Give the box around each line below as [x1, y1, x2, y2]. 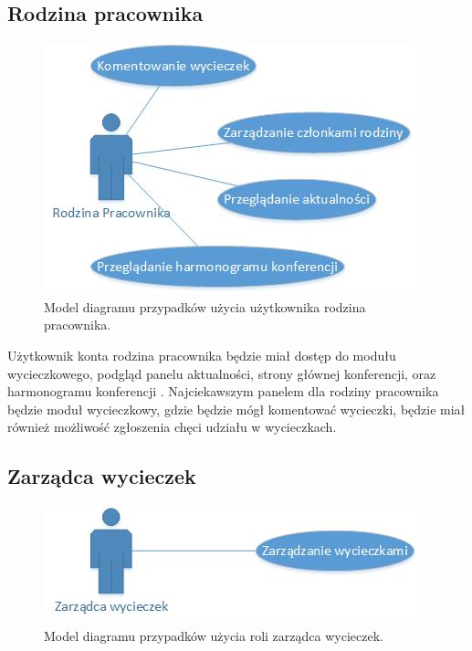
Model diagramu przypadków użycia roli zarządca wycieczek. [44, 625, 383, 645]
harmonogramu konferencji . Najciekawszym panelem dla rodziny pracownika [7, 382, 439, 401]
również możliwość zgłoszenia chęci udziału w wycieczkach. [7, 417, 337, 436]
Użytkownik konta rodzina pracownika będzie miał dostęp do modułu [7, 345, 396, 364]
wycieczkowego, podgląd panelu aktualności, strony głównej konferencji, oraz [7, 363, 436, 383]
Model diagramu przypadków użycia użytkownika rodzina [44, 297, 366, 316]
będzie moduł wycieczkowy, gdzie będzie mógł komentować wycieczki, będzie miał [7, 399, 466, 418]
